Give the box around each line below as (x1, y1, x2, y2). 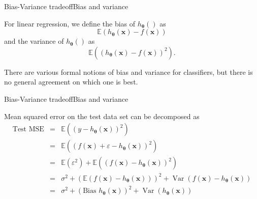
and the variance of (4, 36, 64, 46)
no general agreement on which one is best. (4, 76, 138, 87)
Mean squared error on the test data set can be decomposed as (4, 110, 200, 121)
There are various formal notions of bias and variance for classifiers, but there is (4, 66, 253, 77)
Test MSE (12, 126, 44, 133)
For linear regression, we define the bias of (4, 18, 136, 29)
